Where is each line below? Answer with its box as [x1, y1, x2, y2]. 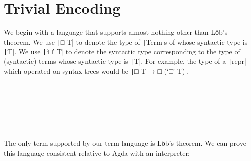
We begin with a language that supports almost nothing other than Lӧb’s [4, 27, 228, 37]
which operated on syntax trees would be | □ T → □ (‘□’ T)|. [4, 65, 189, 76]
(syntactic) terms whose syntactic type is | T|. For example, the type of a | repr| [4, 56, 246, 66]
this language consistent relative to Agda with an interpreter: [4, 147, 190, 158]
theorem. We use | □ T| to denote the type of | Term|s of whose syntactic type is [4, 36, 248, 47]
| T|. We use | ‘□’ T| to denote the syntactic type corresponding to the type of [4, 46, 240, 56]
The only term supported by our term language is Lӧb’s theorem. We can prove [4, 138, 246, 148]
